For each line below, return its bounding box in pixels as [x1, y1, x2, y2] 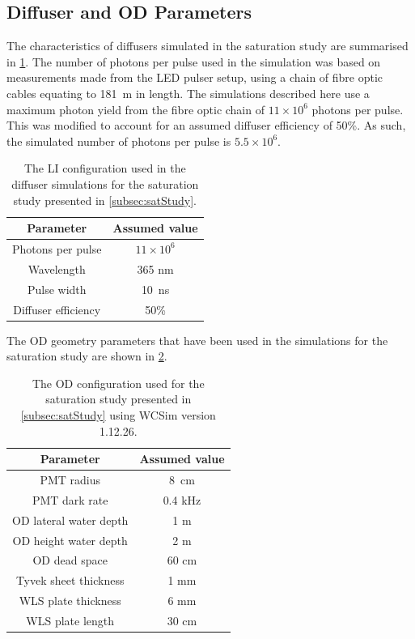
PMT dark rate [32, 491, 108, 508]
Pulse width [27, 280, 87, 297]
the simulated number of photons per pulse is [6, 132, 231, 149]
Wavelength [28, 260, 86, 277]
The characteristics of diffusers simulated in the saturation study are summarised [6, 37, 409, 54]
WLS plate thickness [19, 592, 121, 609]
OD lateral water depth [12, 511, 129, 528]
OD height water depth [12, 531, 128, 548]
